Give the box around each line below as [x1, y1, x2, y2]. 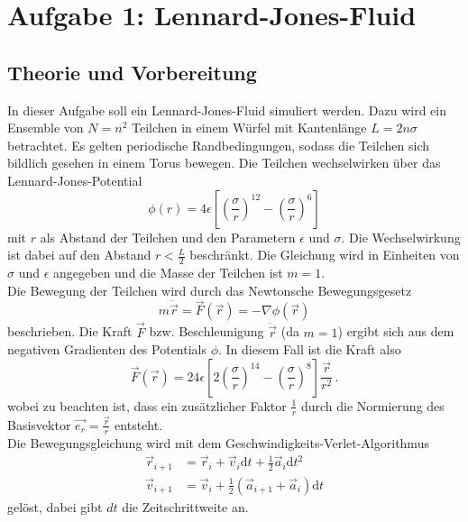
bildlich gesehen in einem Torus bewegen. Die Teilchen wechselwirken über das [7, 153, 441, 172]
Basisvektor [7, 415, 71, 434]
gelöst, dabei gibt [7, 497, 103, 516]
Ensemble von [7, 118, 84, 137]
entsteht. [115, 415, 163, 434]
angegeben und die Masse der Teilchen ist [53, 262, 283, 281]
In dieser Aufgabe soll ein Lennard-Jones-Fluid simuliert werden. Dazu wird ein [7, 100, 447, 119]
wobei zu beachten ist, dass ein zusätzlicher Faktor [7, 396, 287, 415]
